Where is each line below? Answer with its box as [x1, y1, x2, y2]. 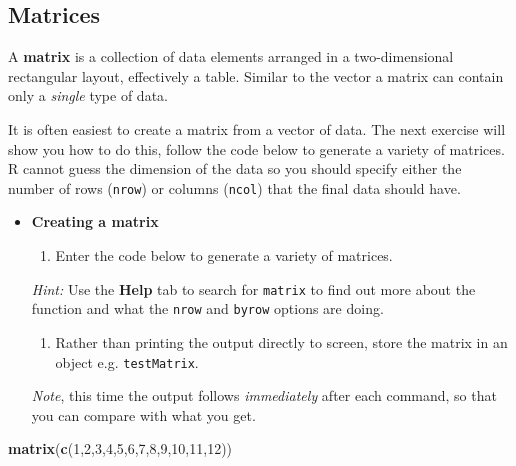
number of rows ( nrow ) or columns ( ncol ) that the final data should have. [8, 177, 461, 198]
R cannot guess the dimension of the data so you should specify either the [8, 158, 462, 179]
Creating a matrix [31, 211, 159, 232]
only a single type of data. [8, 85, 168, 106]
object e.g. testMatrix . [55, 351, 199, 372]
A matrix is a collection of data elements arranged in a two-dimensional [8, 46, 454, 67]
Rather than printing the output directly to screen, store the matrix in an [55, 331, 508, 352]
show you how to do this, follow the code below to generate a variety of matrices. [8, 138, 505, 159]
